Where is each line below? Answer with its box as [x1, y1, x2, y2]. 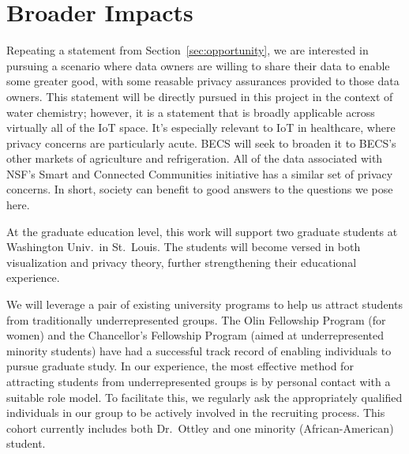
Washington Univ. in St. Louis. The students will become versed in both [6, 238, 361, 255]
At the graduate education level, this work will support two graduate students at [6, 223, 398, 239]
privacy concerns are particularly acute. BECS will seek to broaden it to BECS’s [6, 134, 396, 151]
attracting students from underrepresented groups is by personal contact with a [6, 373, 391, 389]
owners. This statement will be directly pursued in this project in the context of [6, 88, 393, 104]
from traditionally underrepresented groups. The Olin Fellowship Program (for [6, 311, 386, 328]
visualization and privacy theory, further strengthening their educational [6, 253, 357, 270]
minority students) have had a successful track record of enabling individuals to [6, 342, 392, 358]
